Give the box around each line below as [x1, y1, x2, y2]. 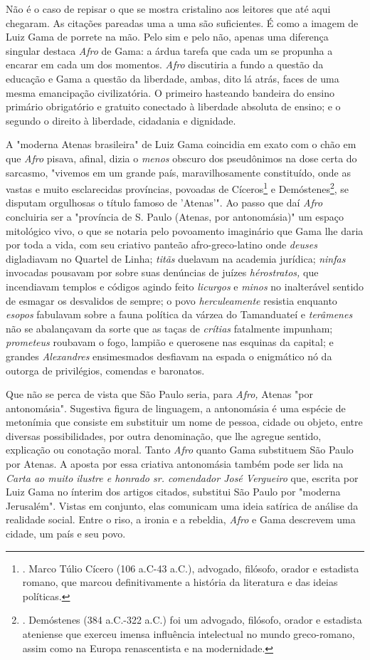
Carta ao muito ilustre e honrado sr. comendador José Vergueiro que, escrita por [6, 470, 359, 485]
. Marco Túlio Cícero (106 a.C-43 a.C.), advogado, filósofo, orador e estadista [22, 560, 359, 575]
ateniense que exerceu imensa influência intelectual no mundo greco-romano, [22, 627, 355, 641]
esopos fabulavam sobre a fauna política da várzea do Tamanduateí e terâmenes [6, 307, 353, 322]
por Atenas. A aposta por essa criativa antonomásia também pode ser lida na [6, 456, 344, 471]
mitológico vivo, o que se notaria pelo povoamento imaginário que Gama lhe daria [6, 223, 364, 238]
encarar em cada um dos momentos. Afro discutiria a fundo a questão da [6, 57, 324, 72]
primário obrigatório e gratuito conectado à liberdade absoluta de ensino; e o [6, 99, 341, 114]
